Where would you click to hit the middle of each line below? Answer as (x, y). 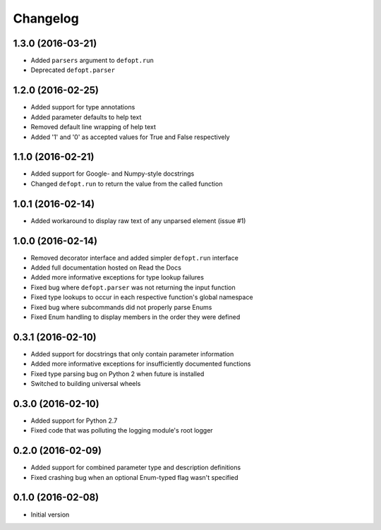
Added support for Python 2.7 (74, 421)
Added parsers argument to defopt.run (92, 61)
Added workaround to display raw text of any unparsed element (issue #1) (138, 221)
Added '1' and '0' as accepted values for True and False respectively (130, 137)
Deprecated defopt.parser (73, 70)
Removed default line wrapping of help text (93, 127)
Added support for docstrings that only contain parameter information (132, 354)
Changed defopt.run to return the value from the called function (127, 183)
